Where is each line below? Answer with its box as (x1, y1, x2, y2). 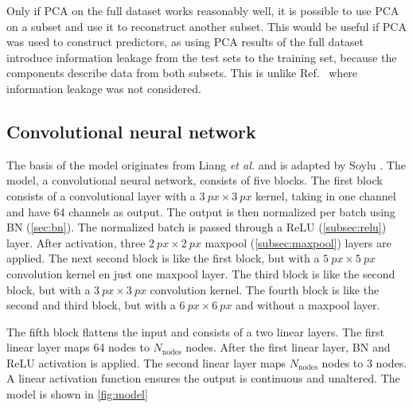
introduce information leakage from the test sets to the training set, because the (6, 49, 397, 65)
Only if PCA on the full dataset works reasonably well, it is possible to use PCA (6, 2, 399, 18)
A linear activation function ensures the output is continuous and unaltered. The (6, 370, 400, 387)
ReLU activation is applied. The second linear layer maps (6, 354, 286, 371)
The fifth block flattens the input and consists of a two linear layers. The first (6, 323, 385, 340)
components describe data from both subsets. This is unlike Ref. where (6, 64, 358, 81)
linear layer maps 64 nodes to (6, 339, 150, 356)
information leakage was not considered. (6, 80, 201, 96)
